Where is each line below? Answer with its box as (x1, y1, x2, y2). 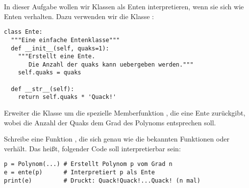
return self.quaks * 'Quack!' (18, 94, 117, 101)
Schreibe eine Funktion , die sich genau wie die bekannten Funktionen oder (4, 134, 229, 144)
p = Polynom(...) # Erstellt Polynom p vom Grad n (4, 161, 173, 168)
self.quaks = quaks (18, 69, 81, 76)
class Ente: (4, 28, 43, 36)
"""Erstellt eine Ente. (18, 53, 96, 60)
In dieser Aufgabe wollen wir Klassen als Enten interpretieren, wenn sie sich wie (4, 1, 244, 11)
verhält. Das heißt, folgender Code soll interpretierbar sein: (4, 143, 181, 153)
